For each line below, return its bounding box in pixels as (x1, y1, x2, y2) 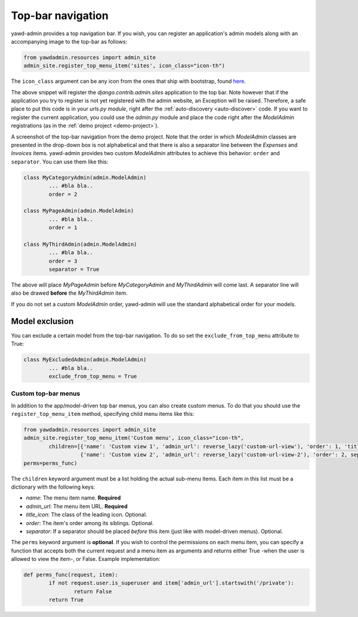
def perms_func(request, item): (23, 572, 119, 578)
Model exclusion (11, 316, 74, 326)
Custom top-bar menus (11, 390, 81, 398)
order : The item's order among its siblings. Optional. (26, 519, 154, 526)
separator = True (48, 266, 100, 273)
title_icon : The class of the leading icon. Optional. (26, 511, 147, 519)
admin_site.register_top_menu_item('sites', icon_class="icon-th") (23, 63, 226, 69)
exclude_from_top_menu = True (48, 373, 137, 380)
